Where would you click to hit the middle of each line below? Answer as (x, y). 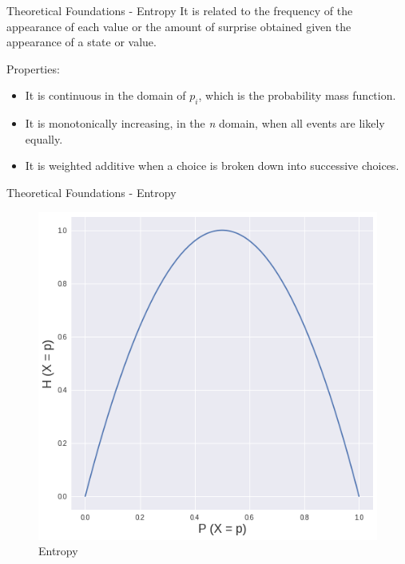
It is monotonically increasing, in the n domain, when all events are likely (205, 123)
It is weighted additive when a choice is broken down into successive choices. (212, 166)
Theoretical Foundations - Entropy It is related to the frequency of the (180, 10)
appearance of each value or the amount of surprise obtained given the (179, 26)
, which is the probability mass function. (297, 95)
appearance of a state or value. (81, 42)
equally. (44, 138)
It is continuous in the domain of (105, 95)
